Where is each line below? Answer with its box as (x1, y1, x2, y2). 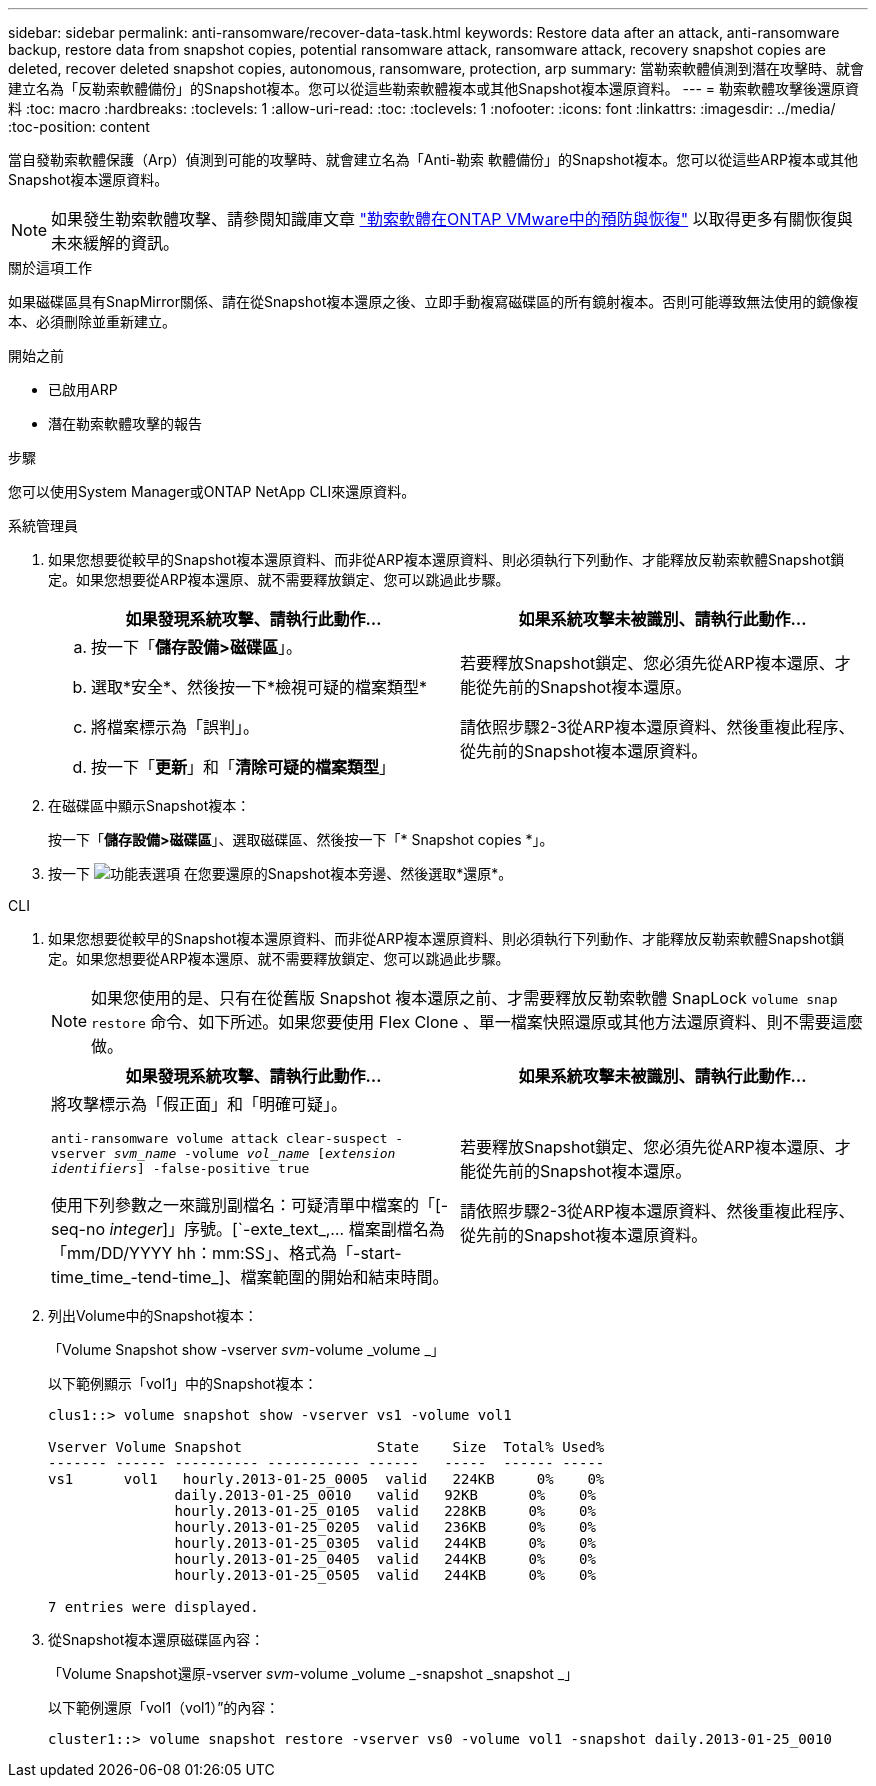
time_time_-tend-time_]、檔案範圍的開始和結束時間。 (51, 1267, 449, 1287)
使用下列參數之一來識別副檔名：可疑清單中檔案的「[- (51, 1195, 449, 1215)
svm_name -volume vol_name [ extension (113, 1146, 396, 1161)
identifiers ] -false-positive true (51, 1161, 310, 1176)
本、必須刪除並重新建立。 (8, 313, 176, 330)
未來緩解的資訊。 (51, 233, 180, 253)
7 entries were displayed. (48, 1599, 259, 1615)
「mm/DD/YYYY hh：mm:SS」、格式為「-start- (51, 1243, 402, 1263)
